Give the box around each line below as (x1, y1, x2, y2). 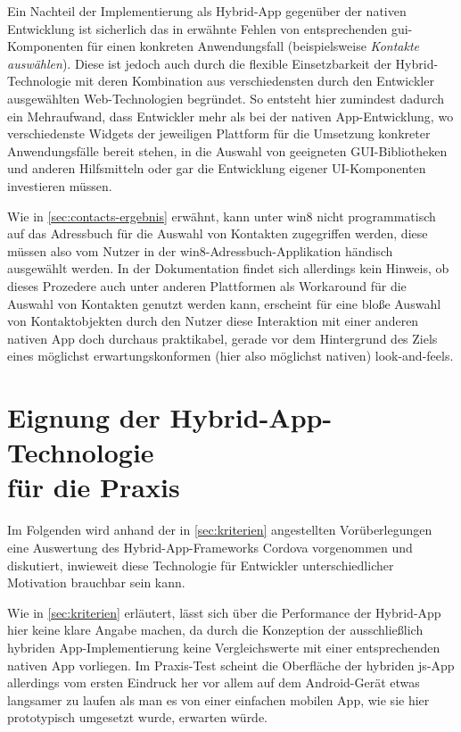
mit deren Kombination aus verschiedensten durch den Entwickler (75, 71, 434, 90)
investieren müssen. (7, 176, 112, 195)
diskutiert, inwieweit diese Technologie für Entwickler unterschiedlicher (7, 555, 394, 574)
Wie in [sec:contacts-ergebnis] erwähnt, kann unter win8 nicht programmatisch (7, 206, 436, 225)
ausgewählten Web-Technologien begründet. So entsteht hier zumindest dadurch (7, 88, 444, 107)
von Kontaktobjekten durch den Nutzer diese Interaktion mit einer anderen (7, 312, 419, 330)
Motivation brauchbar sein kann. (7, 573, 185, 592)
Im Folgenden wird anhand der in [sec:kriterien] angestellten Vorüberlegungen (7, 520, 432, 539)
